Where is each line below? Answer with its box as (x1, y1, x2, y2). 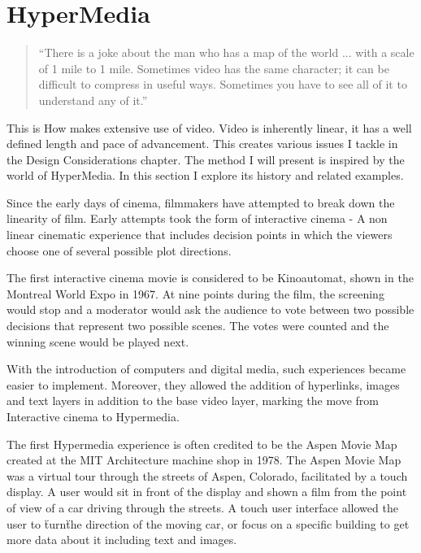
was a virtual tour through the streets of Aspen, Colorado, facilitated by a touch (7, 467, 408, 484)
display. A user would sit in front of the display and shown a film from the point (7, 483, 407, 500)
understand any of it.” (38, 91, 148, 108)
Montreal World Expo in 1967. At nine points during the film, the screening (7, 285, 384, 302)
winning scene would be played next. (7, 333, 189, 350)
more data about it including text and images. (7, 531, 237, 548)
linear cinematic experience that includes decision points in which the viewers (7, 226, 393, 243)
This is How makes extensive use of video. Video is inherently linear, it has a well (7, 119, 412, 136)
